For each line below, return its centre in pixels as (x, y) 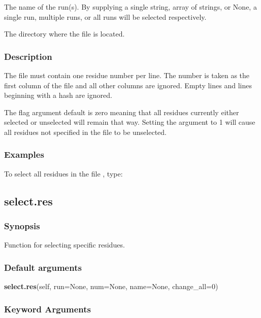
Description (28, 56)
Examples (24, 154)
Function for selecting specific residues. (64, 245)
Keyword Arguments (48, 309)
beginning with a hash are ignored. (58, 95)
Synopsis (22, 226)
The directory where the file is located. (64, 34)
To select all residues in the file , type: (63, 173)
